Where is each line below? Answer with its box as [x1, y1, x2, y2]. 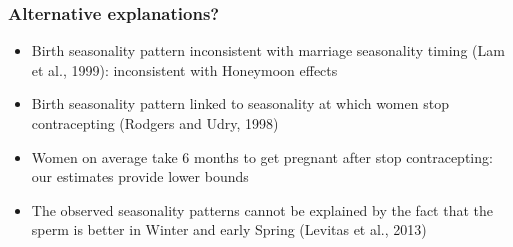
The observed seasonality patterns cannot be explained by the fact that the [31, 199, 494, 220]
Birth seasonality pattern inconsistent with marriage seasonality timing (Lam [31, 40, 505, 61]
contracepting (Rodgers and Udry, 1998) [31, 113, 279, 133]
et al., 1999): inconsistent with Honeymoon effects [31, 59, 338, 80]
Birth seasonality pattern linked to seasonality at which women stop [31, 93, 449, 114]
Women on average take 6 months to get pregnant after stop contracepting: [31, 146, 493, 167]
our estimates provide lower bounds [31, 166, 249, 187]
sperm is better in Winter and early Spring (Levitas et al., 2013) [31, 219, 427, 240]
